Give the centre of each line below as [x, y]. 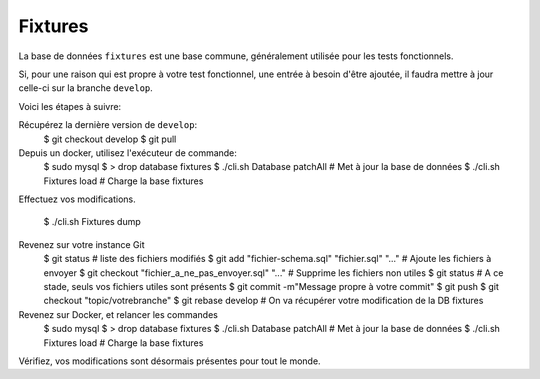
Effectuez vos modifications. [77, 199]
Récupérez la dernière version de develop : [108, 125]
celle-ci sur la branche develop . [86, 88]
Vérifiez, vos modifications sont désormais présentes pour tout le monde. [169, 361]
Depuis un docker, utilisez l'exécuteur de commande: [127, 152]
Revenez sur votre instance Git [81, 244]
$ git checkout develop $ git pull [110, 139]
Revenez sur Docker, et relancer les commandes [118, 314]
